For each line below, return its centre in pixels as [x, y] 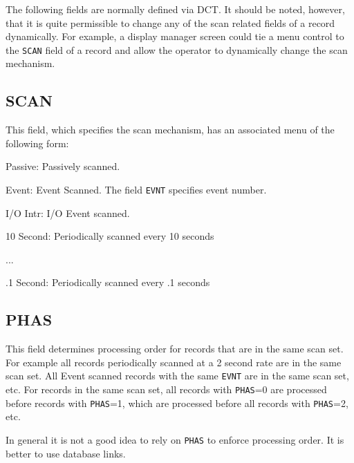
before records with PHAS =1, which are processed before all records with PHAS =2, [177, 403]
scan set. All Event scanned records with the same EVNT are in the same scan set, [177, 376]
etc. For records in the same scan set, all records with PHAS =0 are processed [166, 389]
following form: [37, 143]
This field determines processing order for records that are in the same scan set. [175, 349]
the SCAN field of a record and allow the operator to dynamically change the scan [177, 49]
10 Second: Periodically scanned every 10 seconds [110, 236]
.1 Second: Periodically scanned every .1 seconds [108, 282]
